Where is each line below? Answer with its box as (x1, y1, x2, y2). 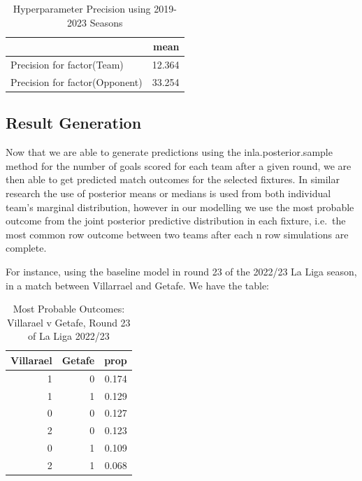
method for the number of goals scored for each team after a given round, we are (6, 158, 352, 173)
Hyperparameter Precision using (13, 1, 151, 15)
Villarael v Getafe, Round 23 (7, 315, 131, 329)
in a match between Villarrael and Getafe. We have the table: (6, 278, 269, 292)
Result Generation (6, 112, 142, 134)
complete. (6, 240, 47, 255)
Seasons (89, 15, 123, 29)
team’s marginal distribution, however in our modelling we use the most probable (6, 199, 354, 214)
